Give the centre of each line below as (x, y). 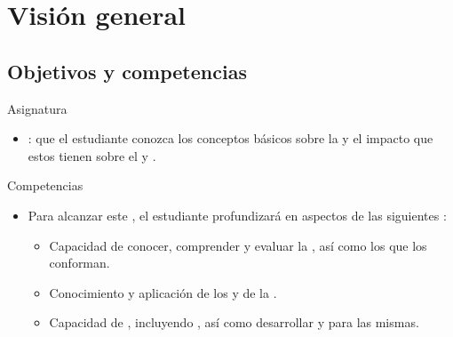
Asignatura (37, 108)
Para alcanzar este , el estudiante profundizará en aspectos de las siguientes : (237, 215)
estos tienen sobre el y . (92, 155)
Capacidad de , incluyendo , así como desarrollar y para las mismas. (234, 322)
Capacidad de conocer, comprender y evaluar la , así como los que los (238, 245)
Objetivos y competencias (127, 71)
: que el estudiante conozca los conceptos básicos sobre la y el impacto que (230, 138)
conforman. (79, 263)
